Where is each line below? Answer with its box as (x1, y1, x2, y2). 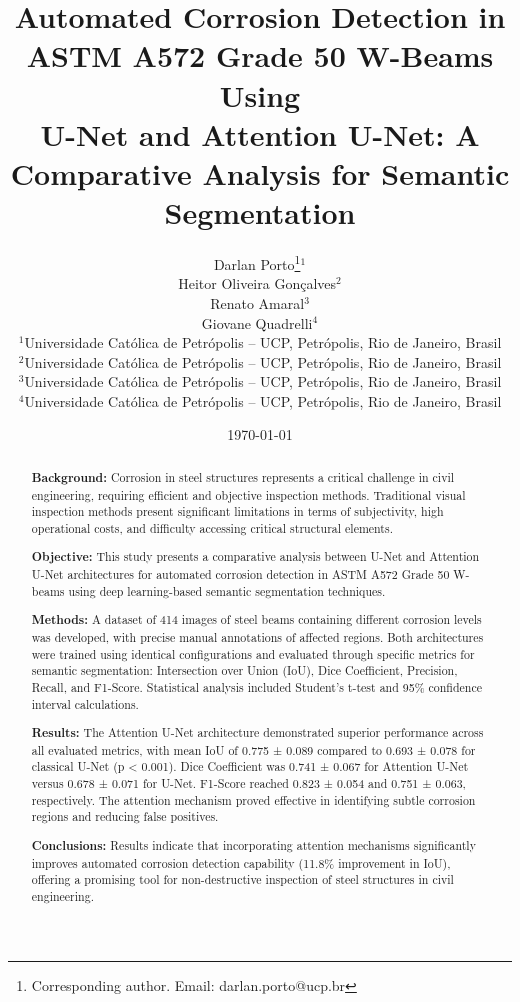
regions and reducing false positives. (31, 808, 219, 825)
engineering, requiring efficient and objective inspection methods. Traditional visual (31, 486, 466, 503)
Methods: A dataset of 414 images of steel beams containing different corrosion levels (31, 611, 482, 629)
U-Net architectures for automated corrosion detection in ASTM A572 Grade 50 (31, 566, 450, 583)
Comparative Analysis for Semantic (10, 152, 510, 193)
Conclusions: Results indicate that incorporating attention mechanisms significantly (31, 836, 476, 854)
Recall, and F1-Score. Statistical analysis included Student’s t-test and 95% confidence (31, 678, 483, 695)
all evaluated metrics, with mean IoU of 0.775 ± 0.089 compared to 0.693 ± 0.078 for (31, 741, 476, 758)
